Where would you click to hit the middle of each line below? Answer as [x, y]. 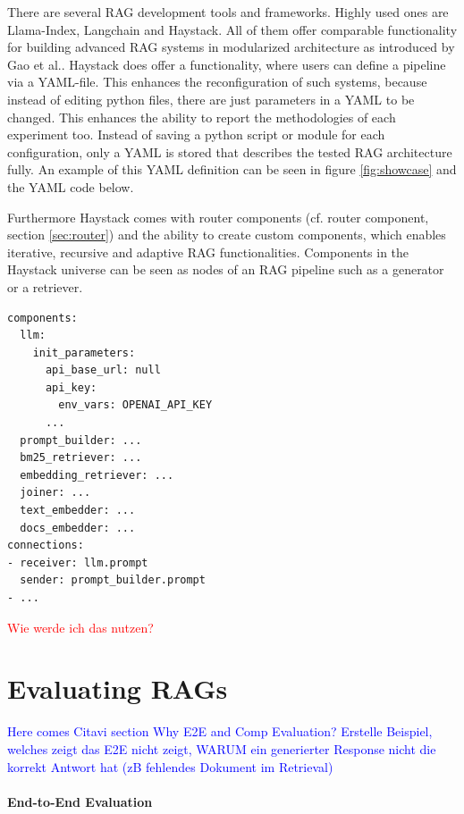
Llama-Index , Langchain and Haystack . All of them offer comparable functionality [232, 29]
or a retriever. [45, 286]
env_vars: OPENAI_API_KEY [135, 405]
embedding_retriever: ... [97, 475]
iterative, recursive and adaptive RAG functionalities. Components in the [208, 252]
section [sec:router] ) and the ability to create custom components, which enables [227, 235]
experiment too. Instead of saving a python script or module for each [196, 134]
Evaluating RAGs [118, 688]
